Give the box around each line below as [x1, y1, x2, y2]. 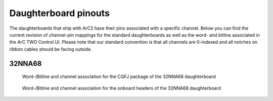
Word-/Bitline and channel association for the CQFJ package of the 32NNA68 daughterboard [22, 73, 216, 80]
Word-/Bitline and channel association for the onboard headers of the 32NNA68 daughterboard [22, 85, 221, 91]
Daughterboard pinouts [9, 8, 110, 19]
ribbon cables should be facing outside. [9, 46, 92, 52]
